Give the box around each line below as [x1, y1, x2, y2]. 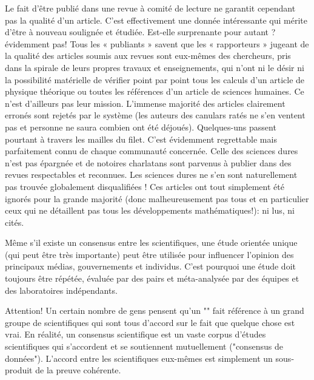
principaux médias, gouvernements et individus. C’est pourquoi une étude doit [5, 260, 296, 273]
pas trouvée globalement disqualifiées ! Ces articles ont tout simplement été [5, 180, 284, 192]
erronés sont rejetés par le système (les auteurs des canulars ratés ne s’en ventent [5, 109, 306, 121]
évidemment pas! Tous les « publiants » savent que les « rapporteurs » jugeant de [5, 37, 309, 50]
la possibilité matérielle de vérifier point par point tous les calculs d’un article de [5, 73, 305, 86]
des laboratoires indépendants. [5, 283, 118, 296]
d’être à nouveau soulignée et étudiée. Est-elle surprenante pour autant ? [5, 25, 276, 38]
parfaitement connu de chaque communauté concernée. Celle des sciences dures [5, 144, 298, 157]
